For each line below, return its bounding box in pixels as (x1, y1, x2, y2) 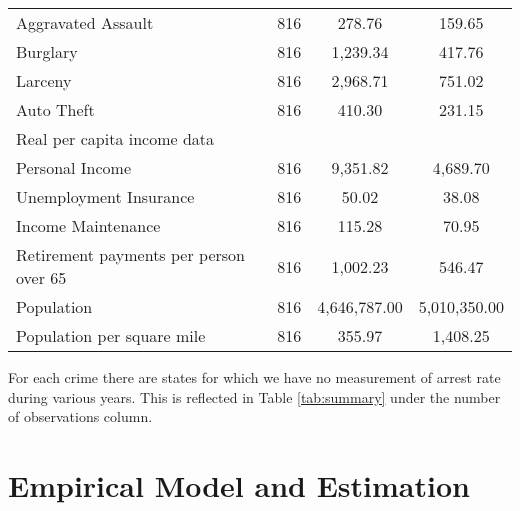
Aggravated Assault (16, 11, 154, 34)
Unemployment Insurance (16, 185, 195, 208)
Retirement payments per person (16, 243, 245, 266)
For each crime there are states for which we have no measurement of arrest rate (8, 367, 501, 387)
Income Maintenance (16, 214, 161, 237)
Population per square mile (16, 324, 206, 347)
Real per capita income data (16, 127, 215, 150)
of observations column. (8, 406, 153, 427)
